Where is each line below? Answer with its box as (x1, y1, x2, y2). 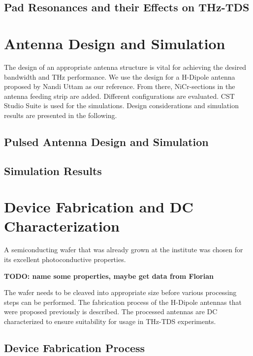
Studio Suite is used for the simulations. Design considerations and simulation (4, 100, 239, 111)
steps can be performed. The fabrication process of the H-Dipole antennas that (4, 297, 242, 307)
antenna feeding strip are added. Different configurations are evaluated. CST (4, 90, 235, 101)
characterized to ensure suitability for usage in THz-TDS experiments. (4, 316, 216, 326)
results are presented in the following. (4, 110, 117, 120)
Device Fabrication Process (4, 340, 145, 355)
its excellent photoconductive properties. (4, 254, 126, 264)
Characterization (4, 216, 120, 236)
